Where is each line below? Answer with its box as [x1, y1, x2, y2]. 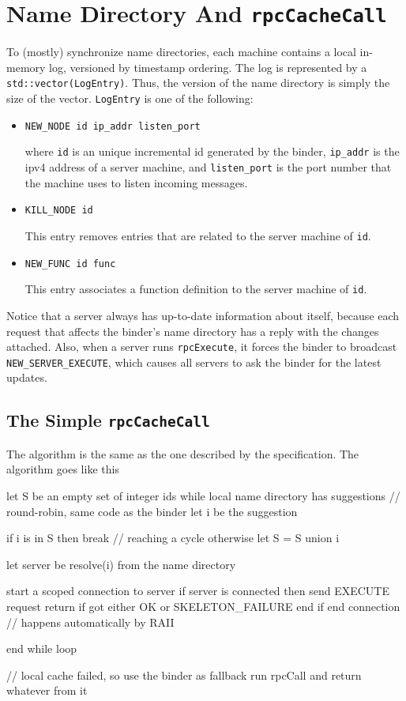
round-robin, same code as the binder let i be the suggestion [6, 503, 298, 519]
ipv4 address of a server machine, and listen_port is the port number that [24, 159, 392, 175]
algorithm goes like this [6, 461, 119, 477]
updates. [6, 369, 47, 386]
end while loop [6, 640, 77, 657]
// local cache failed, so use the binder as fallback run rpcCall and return [6, 666, 362, 683]
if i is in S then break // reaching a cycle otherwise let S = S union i [6, 530, 340, 546]
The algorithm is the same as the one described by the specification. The [6, 445, 359, 462]
